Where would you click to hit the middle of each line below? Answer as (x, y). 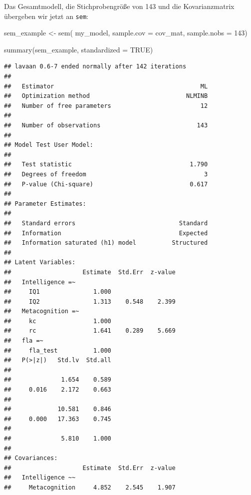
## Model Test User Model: (49, 145)
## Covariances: (31, 458)
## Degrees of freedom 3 (106, 174)
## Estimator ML (106, 86)
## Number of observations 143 (106, 125)
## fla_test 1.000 (58, 350)
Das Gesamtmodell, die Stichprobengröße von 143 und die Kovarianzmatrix (119, 6)
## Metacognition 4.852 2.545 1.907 (90, 487)
